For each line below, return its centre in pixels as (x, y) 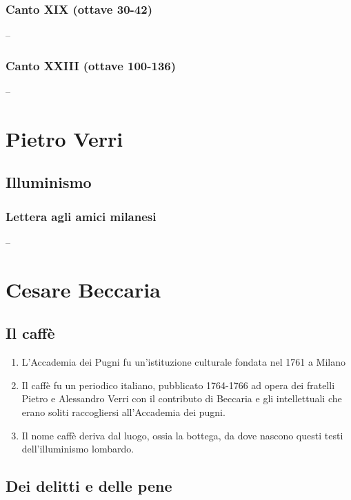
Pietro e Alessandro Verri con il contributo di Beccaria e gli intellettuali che (182, 398)
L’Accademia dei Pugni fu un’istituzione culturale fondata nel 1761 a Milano (183, 362)
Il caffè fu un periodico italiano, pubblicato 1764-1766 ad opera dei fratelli (178, 385)
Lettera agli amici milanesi (81, 216)
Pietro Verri (64, 138)
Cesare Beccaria (83, 289)
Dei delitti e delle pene (89, 486)
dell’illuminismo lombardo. (78, 449)
